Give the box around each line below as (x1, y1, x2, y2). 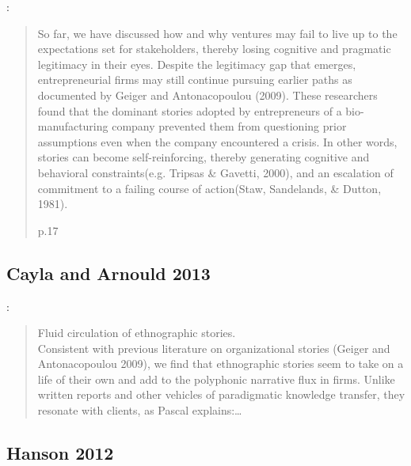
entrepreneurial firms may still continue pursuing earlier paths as (37, 71, 352, 88)
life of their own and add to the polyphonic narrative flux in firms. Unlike (37, 370, 395, 387)
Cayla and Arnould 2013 (6, 260, 211, 285)
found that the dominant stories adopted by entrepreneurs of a (37, 102, 342, 119)
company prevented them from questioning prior (112, 118, 347, 134)
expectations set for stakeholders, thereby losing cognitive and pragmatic (37, 40, 391, 57)
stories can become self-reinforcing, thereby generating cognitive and (37, 149, 370, 165)
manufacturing (37, 118, 108, 134)
